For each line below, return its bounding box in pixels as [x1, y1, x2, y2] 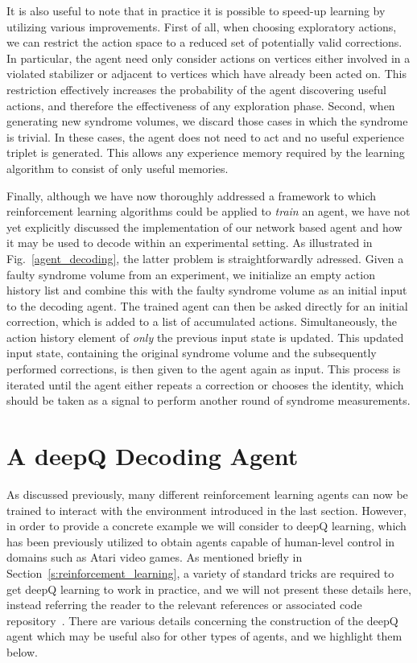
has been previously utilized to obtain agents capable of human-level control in [6, 533, 395, 550]
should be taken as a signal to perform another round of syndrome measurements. [6, 392, 411, 409]
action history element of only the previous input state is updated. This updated [6, 328, 404, 345]
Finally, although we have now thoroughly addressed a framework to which [6, 187, 377, 204]
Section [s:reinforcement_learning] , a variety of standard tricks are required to [6, 564, 394, 581]
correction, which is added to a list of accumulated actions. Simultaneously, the [6, 313, 397, 330]
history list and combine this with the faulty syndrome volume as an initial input [6, 282, 407, 299]
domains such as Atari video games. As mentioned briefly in [6, 549, 303, 566]
